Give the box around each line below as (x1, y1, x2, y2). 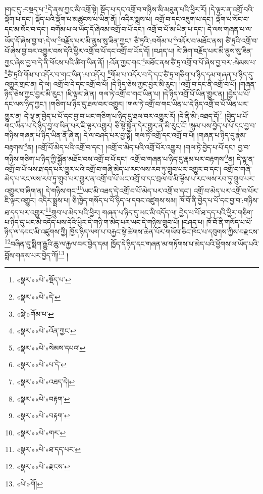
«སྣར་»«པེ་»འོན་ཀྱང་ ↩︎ (16, 325, 76, 336)
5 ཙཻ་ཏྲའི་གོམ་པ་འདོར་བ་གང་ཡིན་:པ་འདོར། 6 (5, 67, 111, 79)
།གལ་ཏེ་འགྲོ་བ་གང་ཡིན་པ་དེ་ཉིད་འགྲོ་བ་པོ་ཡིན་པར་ (126, 98, 249, 109)
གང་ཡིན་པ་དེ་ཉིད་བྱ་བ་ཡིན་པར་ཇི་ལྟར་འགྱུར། (5, 120, 113, 130)
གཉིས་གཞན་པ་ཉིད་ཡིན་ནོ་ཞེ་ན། (5, 130, 81, 140)
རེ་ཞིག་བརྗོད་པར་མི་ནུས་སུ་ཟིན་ (177, 45, 253, 56)
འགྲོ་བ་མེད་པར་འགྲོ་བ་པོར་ (193, 185, 259, 195)
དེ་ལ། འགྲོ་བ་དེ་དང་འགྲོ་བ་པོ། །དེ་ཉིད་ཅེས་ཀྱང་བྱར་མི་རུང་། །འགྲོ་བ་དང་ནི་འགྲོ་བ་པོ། (39, 78, 237, 89)
